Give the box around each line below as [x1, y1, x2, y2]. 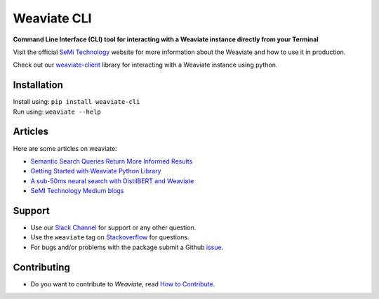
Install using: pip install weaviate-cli [13, 98, 140, 106]
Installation [13, 79, 63, 91]
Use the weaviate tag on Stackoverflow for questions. [30, 233, 189, 241]
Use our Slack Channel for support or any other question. [30, 223, 197, 232]
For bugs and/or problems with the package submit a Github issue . [30, 243, 224, 251]
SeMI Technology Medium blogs [30, 187, 124, 195]
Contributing [13, 261, 70, 273]
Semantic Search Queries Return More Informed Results [30, 157, 193, 165]
